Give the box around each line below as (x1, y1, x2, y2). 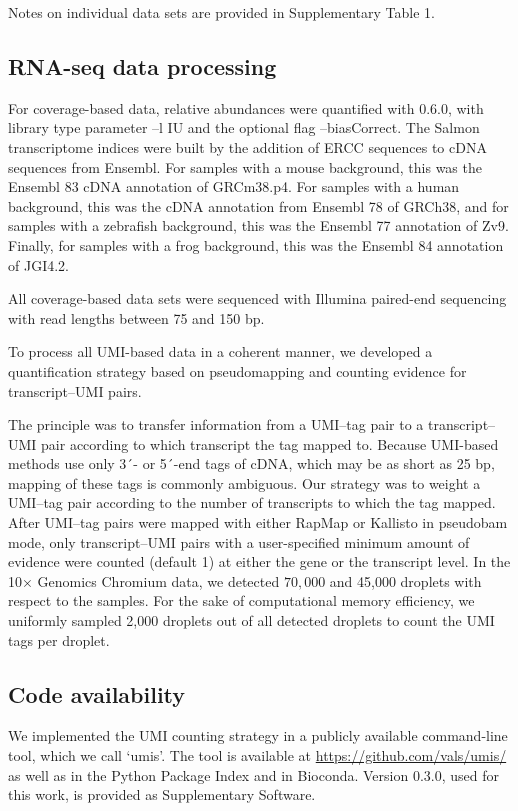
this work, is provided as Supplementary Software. (8, 784, 316, 805)
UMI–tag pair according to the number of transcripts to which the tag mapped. (8, 492, 496, 513)
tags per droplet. (8, 629, 110, 650)
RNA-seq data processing (8, 50, 277, 81)
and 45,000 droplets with (329, 570, 482, 591)
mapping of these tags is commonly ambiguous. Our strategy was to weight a (8, 472, 481, 493)
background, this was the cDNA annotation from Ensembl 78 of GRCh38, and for (8, 195, 509, 216)
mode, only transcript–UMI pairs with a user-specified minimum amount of (8, 531, 470, 552)
